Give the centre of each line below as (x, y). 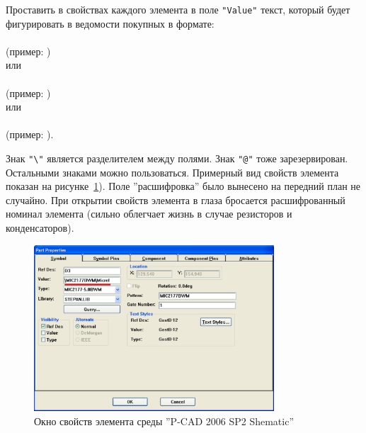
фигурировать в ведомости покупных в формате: (110, 23)
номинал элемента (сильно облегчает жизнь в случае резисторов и (149, 214)
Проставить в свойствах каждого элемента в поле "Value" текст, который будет (178, 9)
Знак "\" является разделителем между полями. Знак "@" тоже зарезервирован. (177, 158)
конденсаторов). (40, 227)
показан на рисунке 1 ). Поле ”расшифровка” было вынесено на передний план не (183, 186)
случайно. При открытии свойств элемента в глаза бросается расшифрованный (176, 199)
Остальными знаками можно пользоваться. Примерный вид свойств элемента (172, 172)
